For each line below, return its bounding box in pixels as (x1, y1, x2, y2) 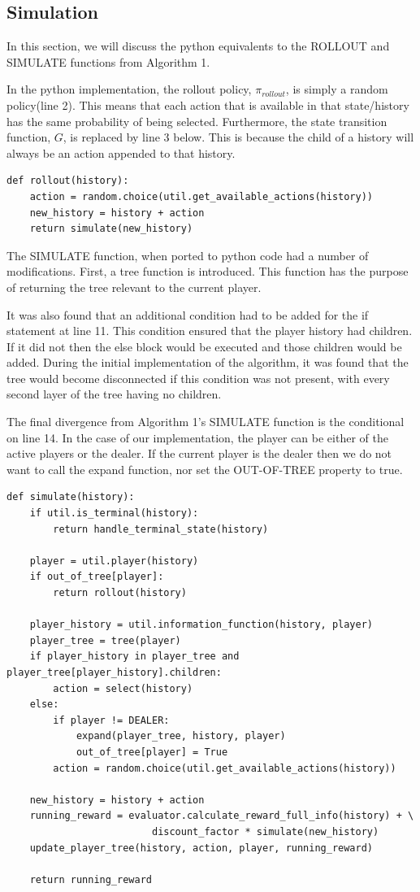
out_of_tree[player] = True (76, 746, 228, 758)
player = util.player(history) (29, 555, 199, 567)
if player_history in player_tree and (29, 651, 240, 663)
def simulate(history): (6, 491, 135, 503)
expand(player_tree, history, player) (76, 730, 286, 742)
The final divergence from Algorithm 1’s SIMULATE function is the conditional (6, 413, 405, 430)
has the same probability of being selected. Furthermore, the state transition (6, 112, 388, 129)
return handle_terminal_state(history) (53, 523, 269, 535)
